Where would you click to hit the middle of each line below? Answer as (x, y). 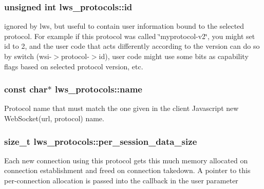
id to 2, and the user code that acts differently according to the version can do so (132, 46)
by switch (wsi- (28, 56)
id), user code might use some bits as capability (174, 56)
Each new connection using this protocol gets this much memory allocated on (126, 160)
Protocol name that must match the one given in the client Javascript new (121, 108)
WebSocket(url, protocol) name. (54, 118)
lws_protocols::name (98, 89)
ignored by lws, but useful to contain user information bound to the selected (124, 26)
